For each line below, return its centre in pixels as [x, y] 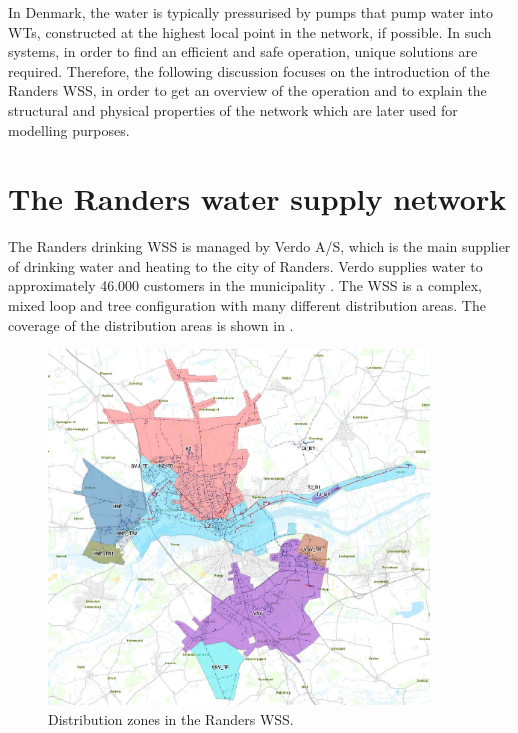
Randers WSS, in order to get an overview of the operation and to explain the [247, 90]
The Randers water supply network [257, 198]
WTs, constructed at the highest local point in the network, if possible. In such [250, 31]
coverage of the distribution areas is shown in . [151, 324]
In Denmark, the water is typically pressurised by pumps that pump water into [250, 12]
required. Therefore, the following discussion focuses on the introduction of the [249, 70]
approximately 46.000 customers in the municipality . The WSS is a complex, [245, 285]
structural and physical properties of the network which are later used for [233, 109]
